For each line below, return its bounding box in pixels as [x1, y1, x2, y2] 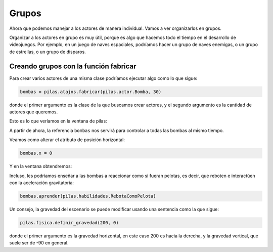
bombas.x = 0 [20, 150, 53, 156]
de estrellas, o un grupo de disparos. [9, 49, 86, 55]
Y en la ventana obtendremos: [9, 163, 72, 170]
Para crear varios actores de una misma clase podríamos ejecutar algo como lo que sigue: [9, 75, 198, 81]
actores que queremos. [9, 109, 58, 115]
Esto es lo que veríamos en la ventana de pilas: [9, 118, 107, 124]
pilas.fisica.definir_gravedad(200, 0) [20, 220, 119, 225]
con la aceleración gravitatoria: [9, 180, 74, 186]
